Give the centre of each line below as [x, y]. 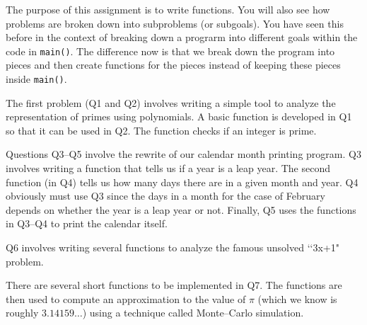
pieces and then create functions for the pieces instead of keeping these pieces [173, 65]
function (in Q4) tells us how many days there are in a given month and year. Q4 [182, 182]
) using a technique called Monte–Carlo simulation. [193, 313]
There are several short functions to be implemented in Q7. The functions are [174, 285]
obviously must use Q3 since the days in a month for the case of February [165, 196]
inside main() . [36, 79]
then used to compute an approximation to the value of [126, 298]
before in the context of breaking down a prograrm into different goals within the [182, 37]
